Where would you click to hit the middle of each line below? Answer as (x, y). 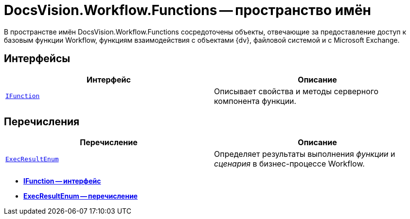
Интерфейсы (37, 59)
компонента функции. (255, 101)
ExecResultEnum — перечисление (80, 196)
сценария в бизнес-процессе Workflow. (289, 164)
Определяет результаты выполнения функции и (305, 154)
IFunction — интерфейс (62, 181)
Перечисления (42, 122)
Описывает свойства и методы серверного (296, 91)
